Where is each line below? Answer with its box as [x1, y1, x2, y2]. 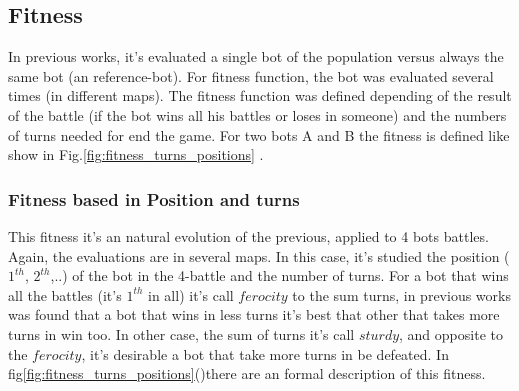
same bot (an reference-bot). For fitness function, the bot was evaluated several [8, 65, 494, 86]
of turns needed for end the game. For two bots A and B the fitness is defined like [8, 124, 510, 145]
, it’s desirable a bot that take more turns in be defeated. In [81, 343, 449, 364]
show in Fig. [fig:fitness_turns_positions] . [8, 144, 264, 165]
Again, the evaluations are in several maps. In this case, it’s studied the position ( [8, 245, 510, 266]
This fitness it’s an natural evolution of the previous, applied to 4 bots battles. [8, 225, 489, 246]
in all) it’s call [148, 284, 234, 305]
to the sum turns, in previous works [292, 284, 511, 305]
